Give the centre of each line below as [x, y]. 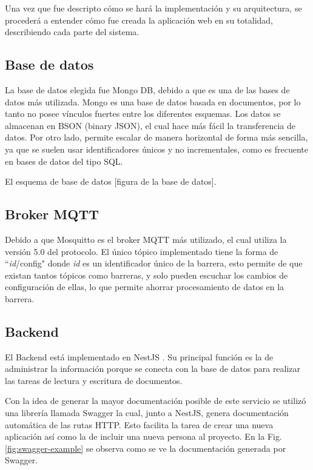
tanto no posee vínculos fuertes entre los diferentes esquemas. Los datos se [143, 114]
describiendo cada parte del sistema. [72, 32]
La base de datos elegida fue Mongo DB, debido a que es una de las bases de [147, 89]
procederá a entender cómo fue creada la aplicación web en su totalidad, [139, 20]
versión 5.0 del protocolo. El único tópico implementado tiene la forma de [142, 251]
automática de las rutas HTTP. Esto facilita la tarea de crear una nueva [139, 424]
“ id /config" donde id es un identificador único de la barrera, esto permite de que [154, 263]
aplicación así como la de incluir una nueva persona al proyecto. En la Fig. [143, 436]
